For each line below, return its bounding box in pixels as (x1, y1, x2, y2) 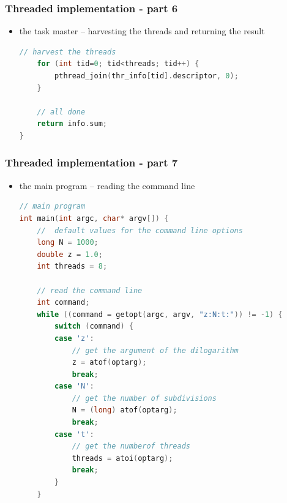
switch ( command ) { (54, 322, 134, 331)
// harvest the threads (19, 47, 116, 56)
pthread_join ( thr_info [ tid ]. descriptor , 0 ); (54, 72, 239, 80)
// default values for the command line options (37, 226, 243, 235)
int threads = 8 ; (37, 262, 108, 271)
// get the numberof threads (72, 442, 190, 451)
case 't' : (54, 430, 94, 439)
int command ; (37, 298, 90, 307)
